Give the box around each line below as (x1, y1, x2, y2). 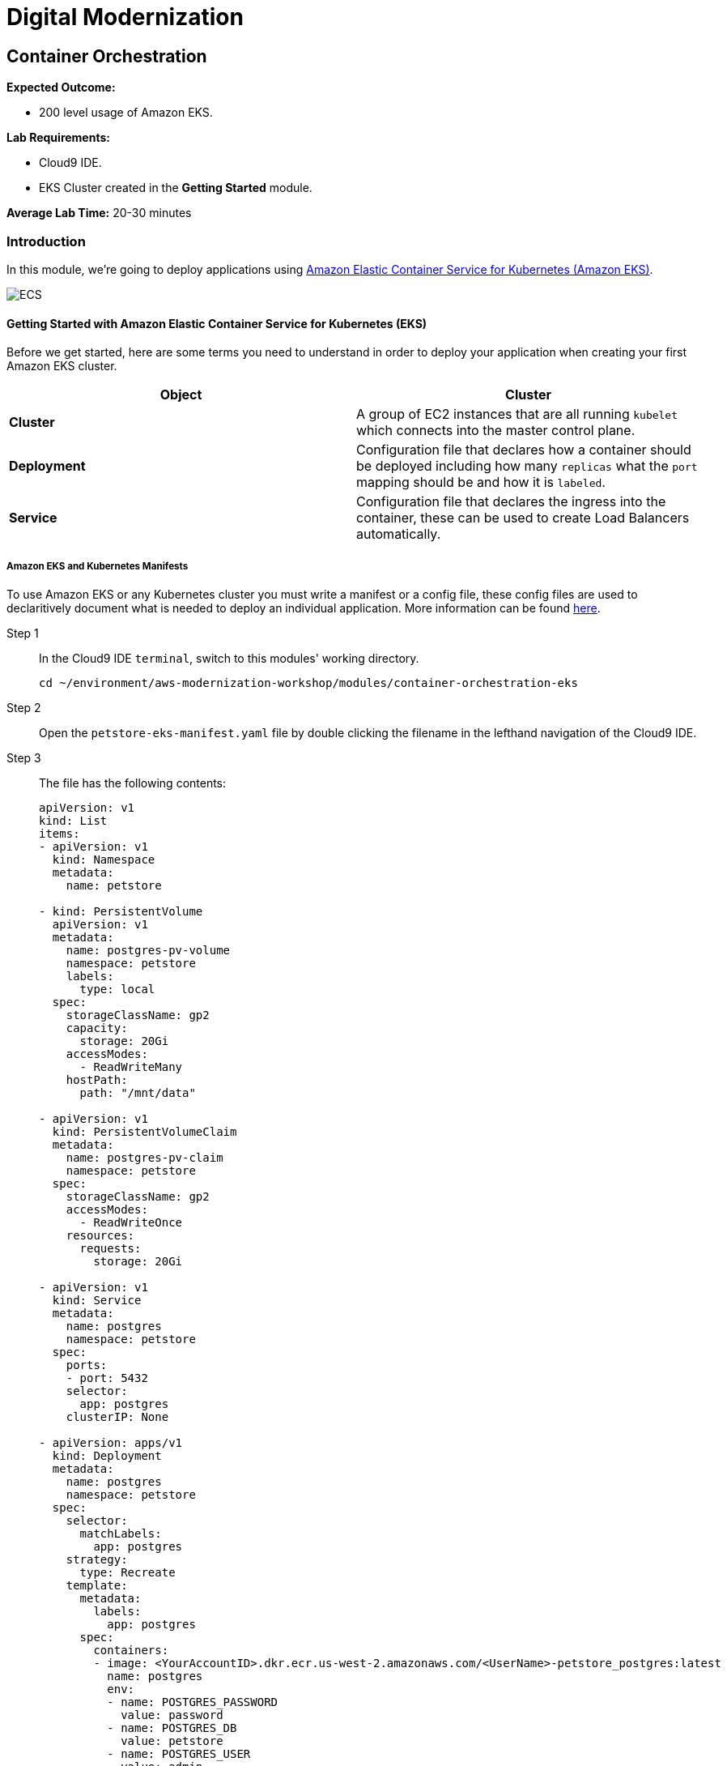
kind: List (39, 813, 108, 827)
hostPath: (66, 1073, 128, 1086)
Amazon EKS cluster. (6, 359, 117, 373)
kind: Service (52, 1293, 142, 1307)
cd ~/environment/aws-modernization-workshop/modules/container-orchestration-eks (39, 676, 578, 689)
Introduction (6, 232, 86, 250)
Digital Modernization (6, 3, 244, 31)
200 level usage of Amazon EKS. (39, 105, 213, 120)
